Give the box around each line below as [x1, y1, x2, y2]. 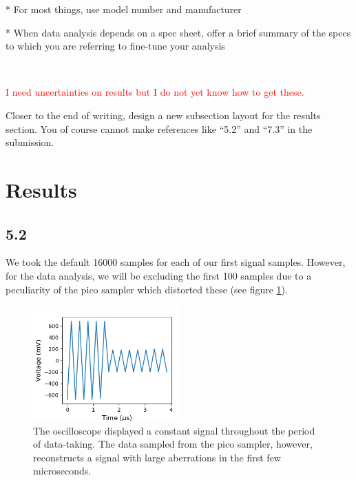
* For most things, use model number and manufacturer [6, 2, 242, 16]
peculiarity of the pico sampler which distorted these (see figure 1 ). [6, 282, 288, 296]
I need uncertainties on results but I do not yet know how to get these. [6, 85, 304, 99]
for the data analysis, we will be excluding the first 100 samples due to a [6, 268, 312, 282]
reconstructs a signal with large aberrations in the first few [33, 450, 281, 464]
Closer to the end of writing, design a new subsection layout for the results [6, 107, 321, 122]
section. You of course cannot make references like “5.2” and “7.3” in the [6, 121, 313, 136]
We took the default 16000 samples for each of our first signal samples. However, [6, 255, 346, 269]
